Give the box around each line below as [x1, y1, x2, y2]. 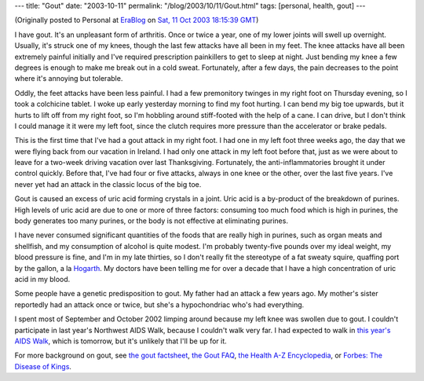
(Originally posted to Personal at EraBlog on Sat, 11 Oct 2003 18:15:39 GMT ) [14, 16, 259, 25]
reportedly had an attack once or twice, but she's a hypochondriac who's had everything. [14, 299, 305, 310]
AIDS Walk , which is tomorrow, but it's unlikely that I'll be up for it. [14, 336, 227, 346]
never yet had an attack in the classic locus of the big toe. [14, 179, 202, 189]
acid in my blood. [14, 274, 71, 284]
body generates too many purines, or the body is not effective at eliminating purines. [14, 216, 288, 225]
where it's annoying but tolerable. [14, 74, 123, 83]
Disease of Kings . [14, 361, 72, 371]
